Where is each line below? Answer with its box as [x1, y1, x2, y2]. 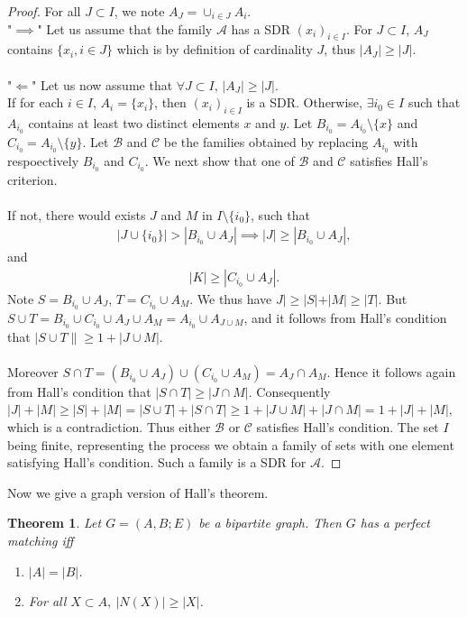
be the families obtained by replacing [163, 132, 369, 151]
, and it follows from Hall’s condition [243, 308, 447, 327]
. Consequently [248, 382, 331, 401]
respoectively [7, 151, 79, 170]
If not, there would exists [7, 205, 146, 224]
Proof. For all [7, 2, 81, 20]
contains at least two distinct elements [28, 113, 240, 132]
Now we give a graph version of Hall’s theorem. [7, 483, 269, 502]
